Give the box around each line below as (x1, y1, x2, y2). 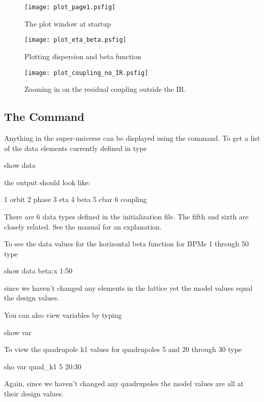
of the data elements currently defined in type (4, 142, 147, 153)
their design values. (4, 388, 64, 399)
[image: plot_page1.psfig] (24, 4, 115, 11)
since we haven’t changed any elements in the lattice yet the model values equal (4, 282, 253, 293)
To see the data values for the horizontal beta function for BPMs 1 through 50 (4, 238, 249, 249)
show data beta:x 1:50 (4, 265, 73, 276)
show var (4, 326, 32, 337)
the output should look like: (4, 177, 91, 187)
